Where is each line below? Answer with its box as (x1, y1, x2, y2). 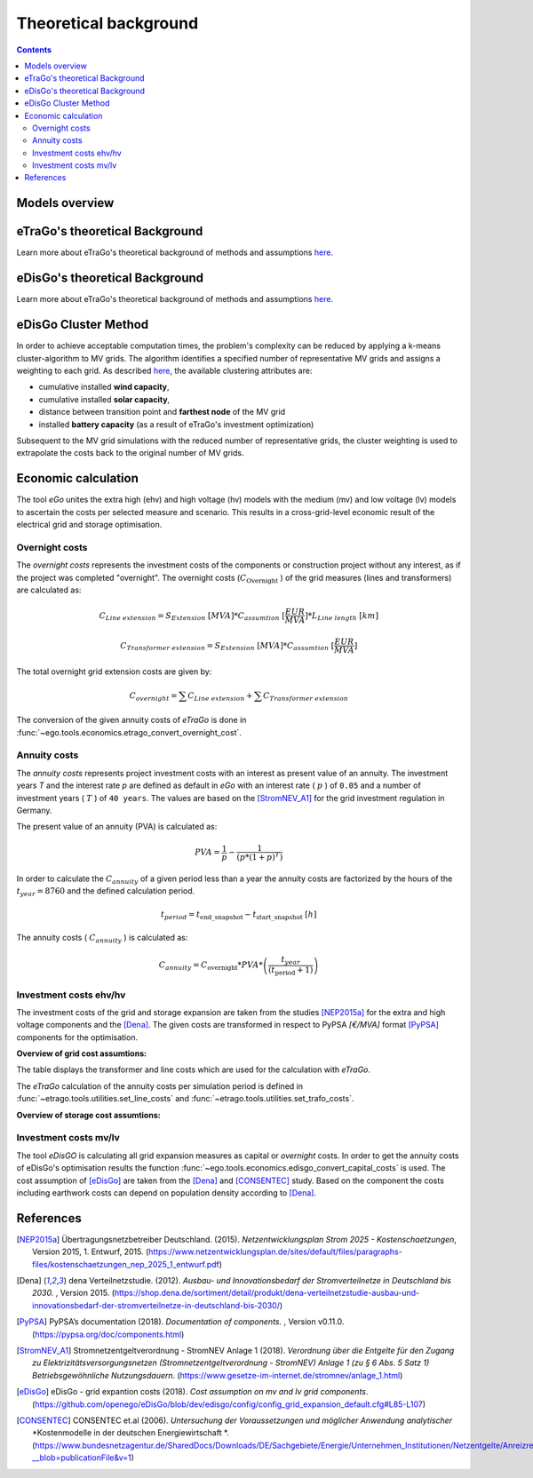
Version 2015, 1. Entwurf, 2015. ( (32, 1246, 149, 1257)
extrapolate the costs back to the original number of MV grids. (16, 448, 244, 458)
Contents (16, 44, 52, 55)
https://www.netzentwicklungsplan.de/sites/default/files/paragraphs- (147, 1246, 403, 1257)
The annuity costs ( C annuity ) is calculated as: (16, 933, 188, 945)
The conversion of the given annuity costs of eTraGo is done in (16, 715, 247, 726)
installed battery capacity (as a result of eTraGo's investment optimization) (38, 418, 314, 430)
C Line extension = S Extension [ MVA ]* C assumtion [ (99, 610, 286, 623)
